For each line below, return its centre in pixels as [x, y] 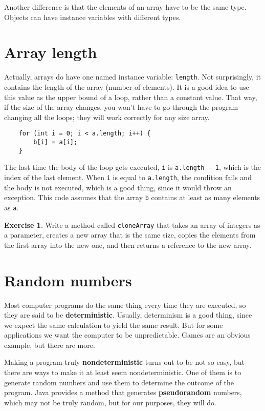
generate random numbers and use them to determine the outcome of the [119, 382]
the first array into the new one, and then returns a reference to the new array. [128, 244]
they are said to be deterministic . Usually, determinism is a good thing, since [128, 315]
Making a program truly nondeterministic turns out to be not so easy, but [125, 362]
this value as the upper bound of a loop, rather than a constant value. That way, [131, 97]
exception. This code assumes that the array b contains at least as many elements [132, 197]
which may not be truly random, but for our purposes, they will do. [110, 402]
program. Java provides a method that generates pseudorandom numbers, [123, 392]
